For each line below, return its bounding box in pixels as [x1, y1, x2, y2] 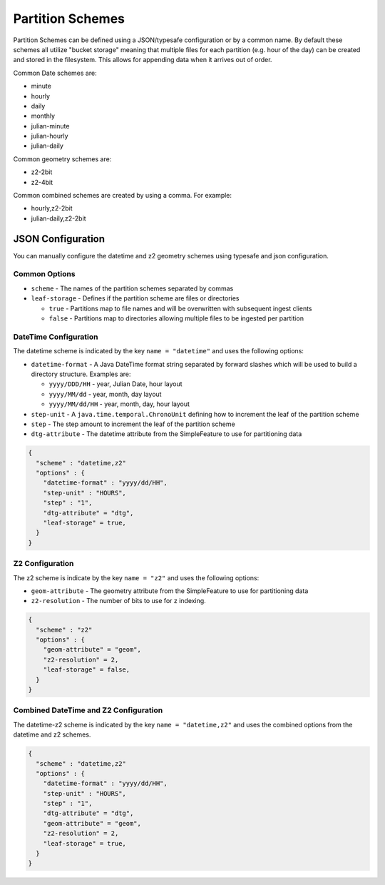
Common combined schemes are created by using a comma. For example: [13, 191, 232, 200]
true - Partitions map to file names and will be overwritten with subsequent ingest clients [48, 304, 313, 313]
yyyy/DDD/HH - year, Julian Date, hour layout [48, 380, 183, 388]
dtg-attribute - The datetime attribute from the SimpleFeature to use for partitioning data [31, 430, 302, 438]
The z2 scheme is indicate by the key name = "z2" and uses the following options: [13, 573, 260, 582]
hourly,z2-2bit [31, 204, 73, 213]
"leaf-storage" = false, [43, 666, 130, 674]
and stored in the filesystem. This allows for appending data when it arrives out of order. [13, 56, 272, 64]
